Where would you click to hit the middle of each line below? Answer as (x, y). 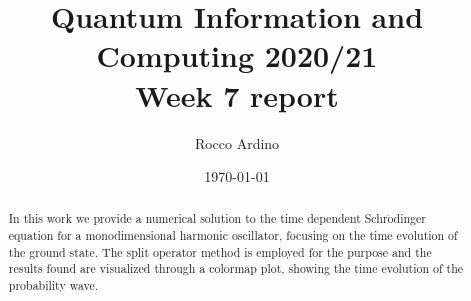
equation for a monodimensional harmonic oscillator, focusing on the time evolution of (233, 235)
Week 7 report (237, 94)
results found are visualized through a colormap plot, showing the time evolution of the (236, 268)
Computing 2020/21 (237, 55)
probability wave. (53, 285)
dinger (409, 218)
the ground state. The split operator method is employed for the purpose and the (220, 251)
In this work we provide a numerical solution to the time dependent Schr (198, 218)
